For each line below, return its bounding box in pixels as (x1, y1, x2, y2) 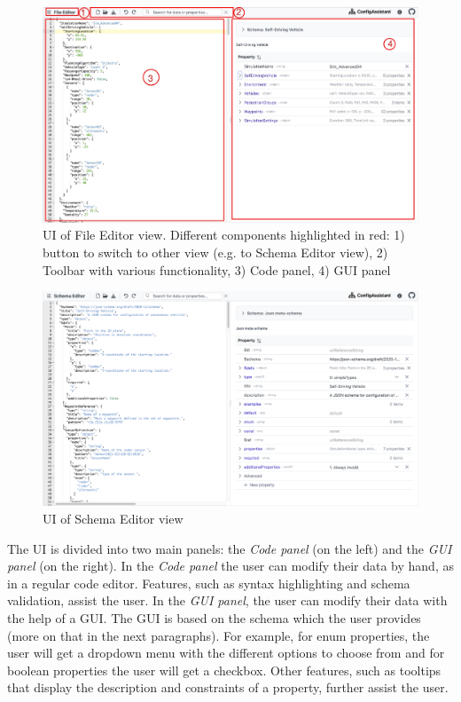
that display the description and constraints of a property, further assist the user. (7, 678, 449, 697)
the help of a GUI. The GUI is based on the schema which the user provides (7, 609, 421, 627)
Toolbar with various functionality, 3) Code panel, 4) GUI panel (43, 260, 391, 279)
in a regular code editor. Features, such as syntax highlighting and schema (7, 573, 410, 592)
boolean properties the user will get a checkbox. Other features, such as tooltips (7, 660, 441, 679)
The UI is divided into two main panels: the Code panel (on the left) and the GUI (7, 539, 452, 557)
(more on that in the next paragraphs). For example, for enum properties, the (7, 626, 430, 644)
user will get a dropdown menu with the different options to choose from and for (7, 643, 445, 662)
